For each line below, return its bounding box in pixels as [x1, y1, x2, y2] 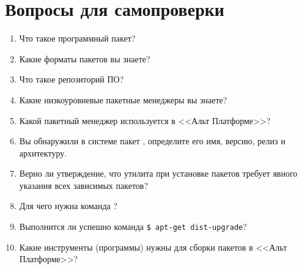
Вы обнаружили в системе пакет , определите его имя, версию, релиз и [19, 134, 285, 147]
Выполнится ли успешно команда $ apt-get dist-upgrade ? [19, 220, 247, 233]
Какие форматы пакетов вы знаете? [19, 52, 150, 65]
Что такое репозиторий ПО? [19, 73, 124, 86]
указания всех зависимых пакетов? [19, 179, 149, 191]
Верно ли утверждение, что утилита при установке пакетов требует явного [19, 167, 298, 180]
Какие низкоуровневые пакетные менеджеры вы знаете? [19, 93, 227, 106]
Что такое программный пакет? [19, 32, 136, 45]
